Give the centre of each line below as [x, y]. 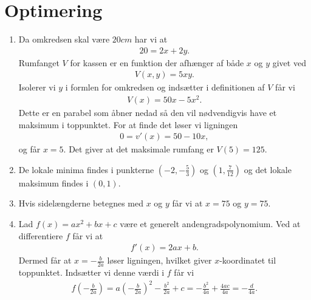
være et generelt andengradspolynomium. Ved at [210, 224]
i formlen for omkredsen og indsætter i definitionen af [165, 87]
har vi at [151, 39]
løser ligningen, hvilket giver [159, 260]
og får [29, 149]
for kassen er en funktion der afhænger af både [157, 62]
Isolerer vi [37, 87]
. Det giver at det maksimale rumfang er [138, 149]
